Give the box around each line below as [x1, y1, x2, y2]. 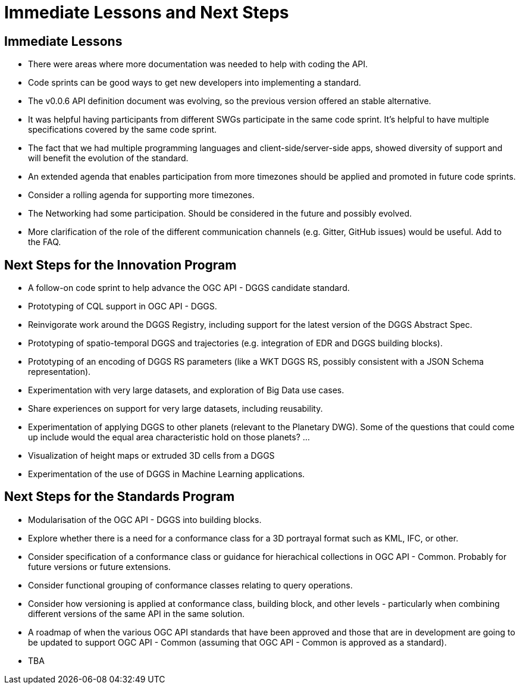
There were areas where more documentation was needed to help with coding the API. [28, 59, 368, 70]
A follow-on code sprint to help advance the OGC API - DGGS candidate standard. [28, 283, 350, 293]
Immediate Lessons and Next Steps [4, 2, 289, 23]
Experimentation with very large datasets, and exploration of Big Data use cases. [28, 385, 344, 396]
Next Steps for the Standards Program [4, 489, 235, 505]
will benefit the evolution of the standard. [28, 153, 189, 164]
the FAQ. [28, 237, 61, 248]
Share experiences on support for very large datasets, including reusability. [28, 403, 323, 414]
